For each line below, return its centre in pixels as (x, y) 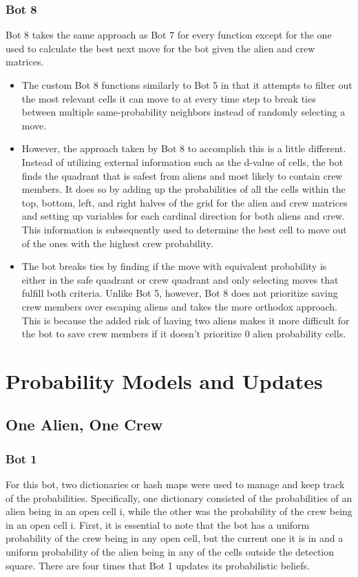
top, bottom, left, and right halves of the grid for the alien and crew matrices (185, 202)
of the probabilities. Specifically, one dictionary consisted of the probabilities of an (179, 497)
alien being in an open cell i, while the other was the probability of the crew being (179, 511)
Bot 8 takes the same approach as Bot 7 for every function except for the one (169, 35)
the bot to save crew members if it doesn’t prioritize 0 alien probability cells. (184, 334)
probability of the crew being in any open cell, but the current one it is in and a (175, 538)
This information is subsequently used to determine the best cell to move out (184, 229)
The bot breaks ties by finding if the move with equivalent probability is (174, 266)
